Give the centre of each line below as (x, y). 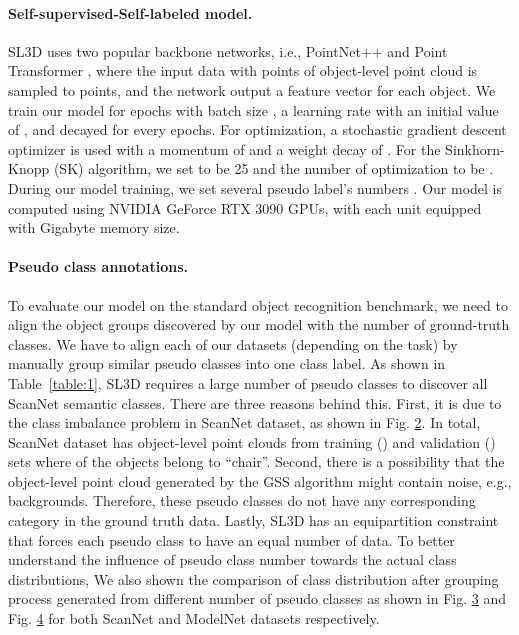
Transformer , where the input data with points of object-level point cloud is (243, 70)
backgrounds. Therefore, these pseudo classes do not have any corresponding (242, 500)
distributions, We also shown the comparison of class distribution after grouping (253, 578)
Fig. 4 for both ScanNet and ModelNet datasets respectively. (194, 618)
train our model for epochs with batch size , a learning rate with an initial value (253, 109)
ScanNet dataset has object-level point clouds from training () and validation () (252, 441)
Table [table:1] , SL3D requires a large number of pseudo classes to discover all (248, 382)
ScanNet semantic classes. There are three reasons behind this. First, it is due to (255, 402)
